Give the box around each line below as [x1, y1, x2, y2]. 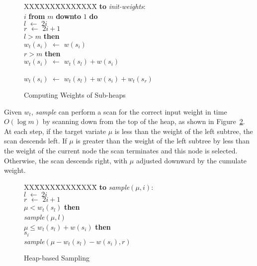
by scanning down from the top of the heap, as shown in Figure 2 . [42, 116, 245, 127]
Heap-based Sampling [24, 253, 89, 263]
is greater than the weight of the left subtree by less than [76, 135, 250, 146]
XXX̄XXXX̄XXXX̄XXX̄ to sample [24, 181, 130, 192]
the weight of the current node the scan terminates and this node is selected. [4, 145, 238, 155]
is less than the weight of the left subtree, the [114, 126, 253, 136]
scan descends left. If [4, 135, 67, 146]
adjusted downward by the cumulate [136, 155, 247, 165]
